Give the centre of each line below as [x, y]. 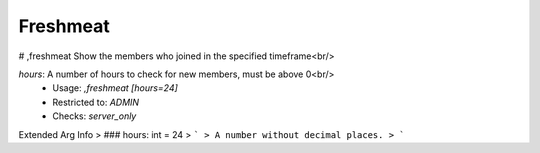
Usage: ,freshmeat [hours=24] [115, 88]
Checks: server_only [94, 116]
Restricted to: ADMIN [96, 102]
